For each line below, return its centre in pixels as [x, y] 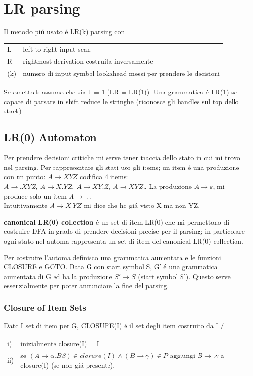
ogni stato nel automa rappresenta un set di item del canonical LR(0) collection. [124, 240]
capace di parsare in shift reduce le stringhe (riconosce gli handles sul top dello [121, 101]
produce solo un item [35, 196]
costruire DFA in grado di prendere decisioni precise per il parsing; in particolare [125, 231]
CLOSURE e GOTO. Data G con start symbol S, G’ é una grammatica [111, 267]
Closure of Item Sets [45, 307]
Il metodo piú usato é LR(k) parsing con [64, 31]
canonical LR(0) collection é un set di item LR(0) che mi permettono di [117, 221]
